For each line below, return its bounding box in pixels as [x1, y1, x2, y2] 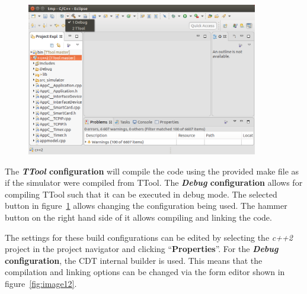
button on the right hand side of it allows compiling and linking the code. [5, 211, 272, 224]
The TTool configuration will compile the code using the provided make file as [5, 164, 299, 177]
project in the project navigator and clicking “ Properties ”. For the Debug [5, 243, 279, 255]
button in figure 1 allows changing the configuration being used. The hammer [5, 199, 287, 212]
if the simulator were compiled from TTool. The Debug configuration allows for [5, 176, 303, 189]
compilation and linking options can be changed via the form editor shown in [5, 266, 285, 278]
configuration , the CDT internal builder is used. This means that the [5, 254, 263, 266]
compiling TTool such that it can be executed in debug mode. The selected [5, 188, 277, 200]
